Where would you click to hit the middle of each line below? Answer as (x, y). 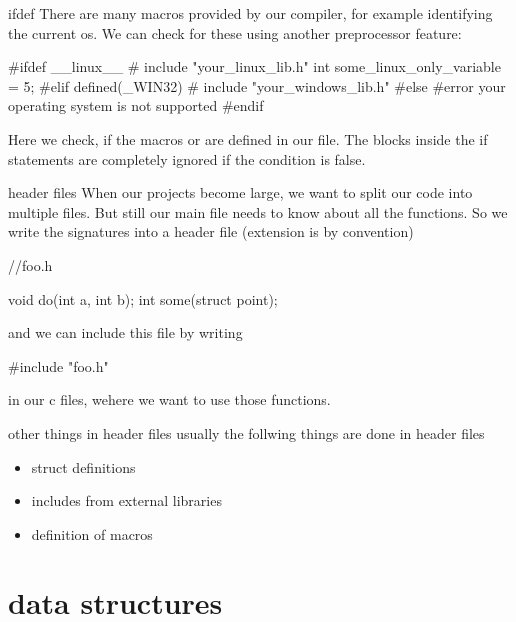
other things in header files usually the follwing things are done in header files (246, 432)
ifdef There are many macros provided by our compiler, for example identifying (250, 13)
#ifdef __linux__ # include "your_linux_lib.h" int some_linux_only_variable (254, 66)
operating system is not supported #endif (136, 105)
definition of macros (92, 533)
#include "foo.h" (58, 365)
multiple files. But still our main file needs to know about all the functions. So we (258, 211)
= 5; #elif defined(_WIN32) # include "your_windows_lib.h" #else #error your (257, 85)
